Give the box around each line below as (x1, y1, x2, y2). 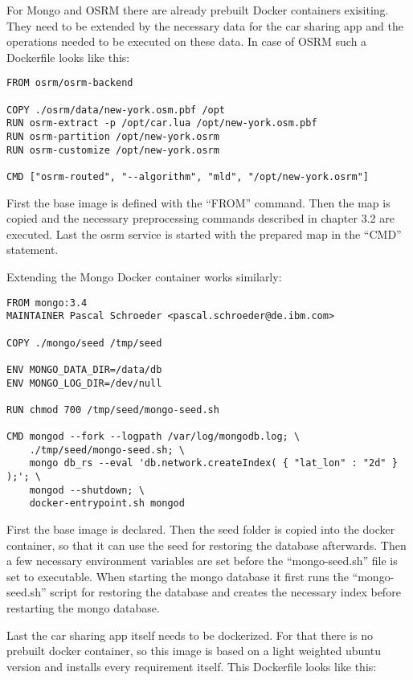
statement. (6, 241, 59, 258)
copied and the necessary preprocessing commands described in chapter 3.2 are (6, 210, 395, 227)
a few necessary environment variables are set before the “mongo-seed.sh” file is (6, 552, 398, 569)
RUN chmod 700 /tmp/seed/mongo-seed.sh (6, 403, 219, 416)
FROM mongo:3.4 (6, 297, 88, 309)
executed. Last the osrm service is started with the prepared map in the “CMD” (6, 225, 402, 242)
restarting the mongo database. (6, 600, 160, 617)
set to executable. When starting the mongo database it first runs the (6, 567, 349, 584)
